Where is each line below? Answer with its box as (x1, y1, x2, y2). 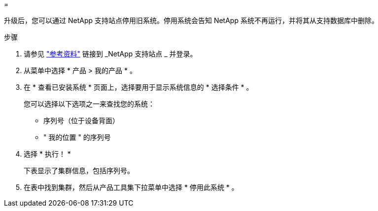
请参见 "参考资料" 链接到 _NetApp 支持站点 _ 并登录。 (24, 50, 197, 58)
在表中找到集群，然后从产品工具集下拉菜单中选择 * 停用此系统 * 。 (24, 183, 239, 191)
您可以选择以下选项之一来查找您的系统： (24, 100, 155, 108)
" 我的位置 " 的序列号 (43, 133, 111, 141)
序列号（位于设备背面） (43, 116, 119, 125)
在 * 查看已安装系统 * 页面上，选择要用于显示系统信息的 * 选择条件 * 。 (24, 83, 253, 91)
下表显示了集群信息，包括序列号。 (24, 166, 134, 175)
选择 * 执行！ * (24, 150, 71, 158)
